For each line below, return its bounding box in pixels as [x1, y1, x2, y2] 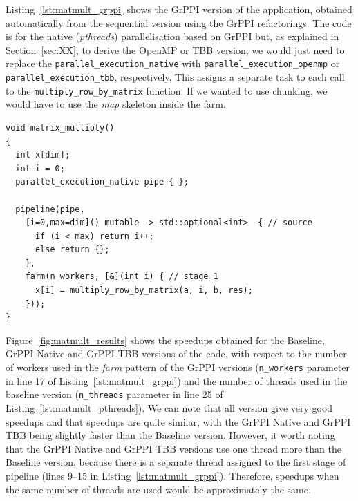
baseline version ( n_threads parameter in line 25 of [6, 387, 223, 401]
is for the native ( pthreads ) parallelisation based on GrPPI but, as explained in [6, 29, 339, 44]
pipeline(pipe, [15, 204, 85, 214]
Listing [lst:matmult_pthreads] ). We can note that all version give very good [6, 400, 333, 415]
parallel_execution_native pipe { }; [15, 177, 189, 187]
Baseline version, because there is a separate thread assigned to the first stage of [6, 455, 346, 469]
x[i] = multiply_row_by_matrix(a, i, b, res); [35, 285, 253, 296]
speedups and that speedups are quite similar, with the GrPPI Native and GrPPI [6, 414, 351, 428]
